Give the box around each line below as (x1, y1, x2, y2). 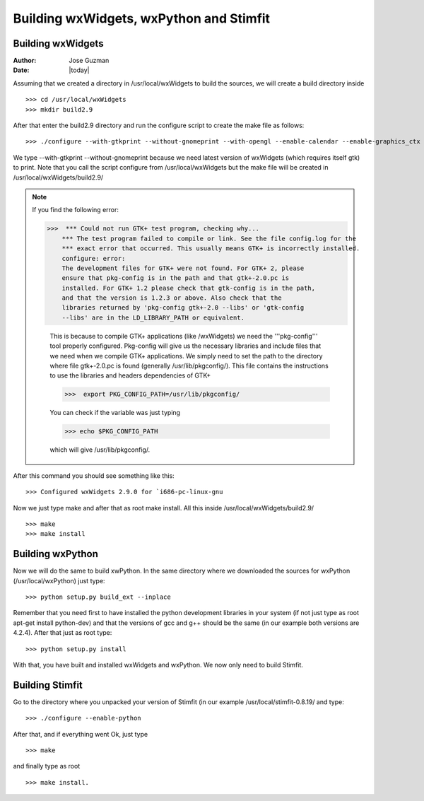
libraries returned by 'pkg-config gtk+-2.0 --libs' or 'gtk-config (61, 304, 305, 312)
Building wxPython (13, 548, 99, 560)
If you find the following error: (32, 206, 119, 214)
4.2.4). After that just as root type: (13, 628, 112, 637)
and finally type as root (13, 762, 81, 771)
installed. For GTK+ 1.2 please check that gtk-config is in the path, (61, 283, 316, 292)
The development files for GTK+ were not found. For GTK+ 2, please (61, 264, 305, 272)
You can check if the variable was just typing (49, 409, 180, 417)
